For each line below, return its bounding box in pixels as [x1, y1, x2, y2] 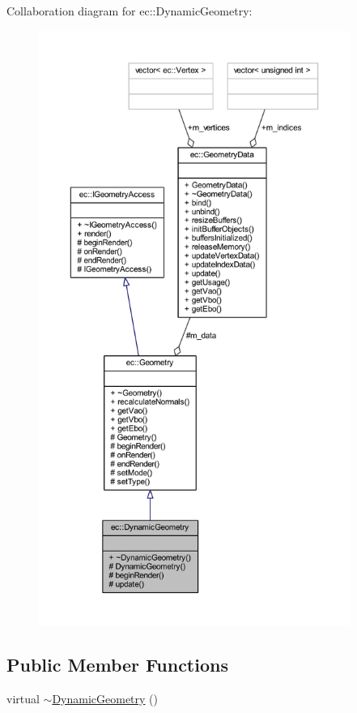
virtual [6, 689, 40, 707]
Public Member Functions [6, 651, 228, 676]
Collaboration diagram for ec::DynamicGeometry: [6, 2, 253, 19]
